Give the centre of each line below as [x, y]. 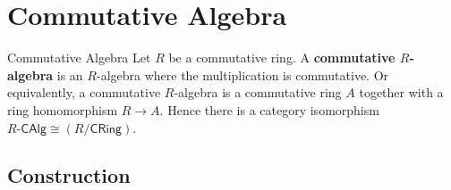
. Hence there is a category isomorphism [269, 109]
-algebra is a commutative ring [258, 92]
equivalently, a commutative [84, 92]
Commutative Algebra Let [79, 58]
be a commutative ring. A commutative [282, 58]
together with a [401, 92]
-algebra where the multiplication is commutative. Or [243, 74]
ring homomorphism [63, 109]
